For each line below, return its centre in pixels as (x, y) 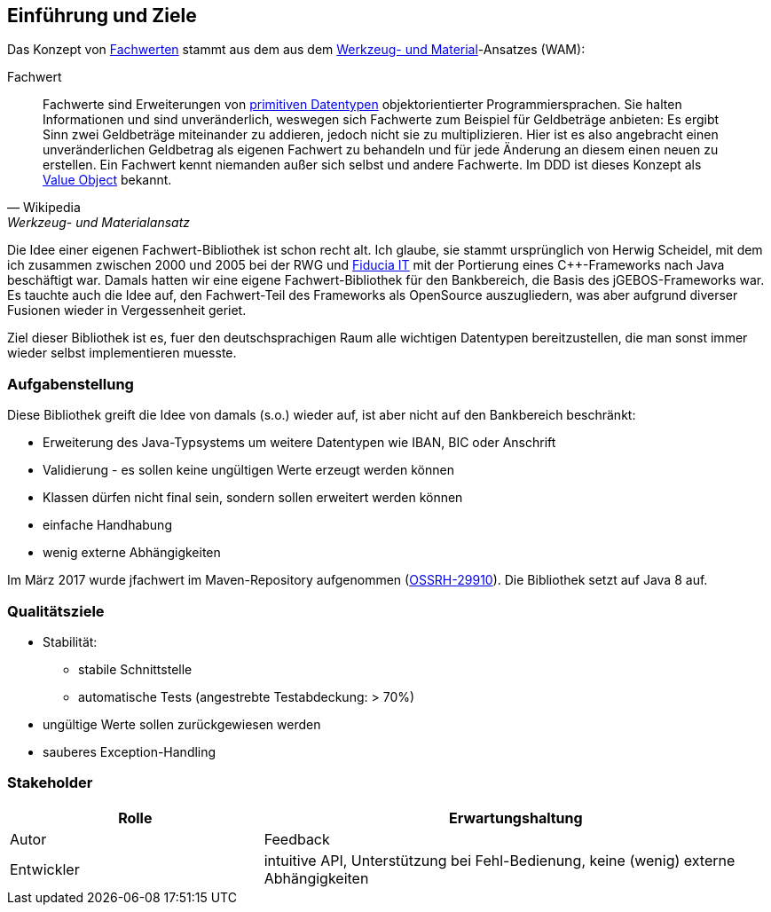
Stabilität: (70, 641)
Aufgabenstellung (71, 384)
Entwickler (45, 869)
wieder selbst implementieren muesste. (122, 353)
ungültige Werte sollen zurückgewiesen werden (182, 724)
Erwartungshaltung (516, 818)
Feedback (297, 839)
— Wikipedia (44, 208)
